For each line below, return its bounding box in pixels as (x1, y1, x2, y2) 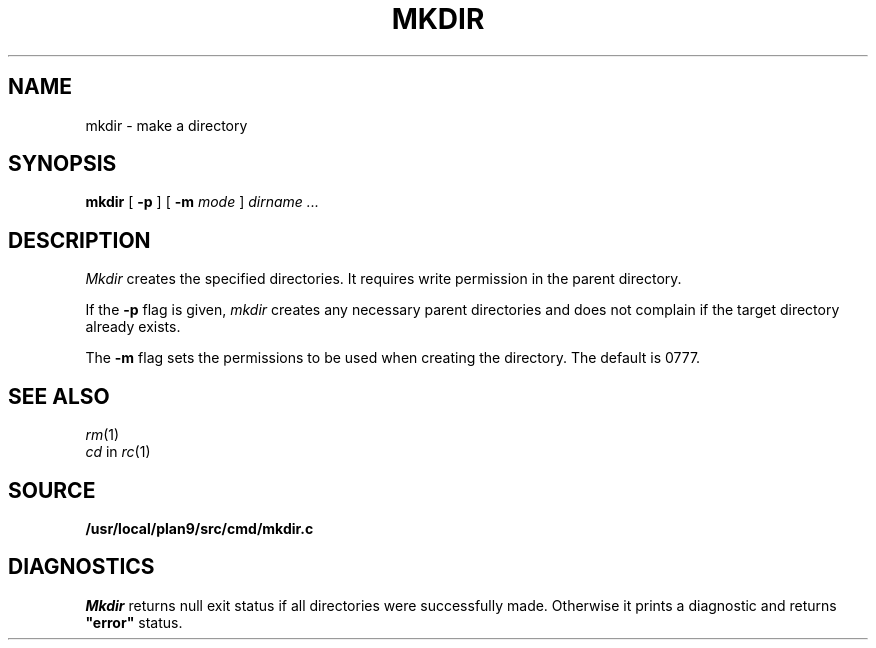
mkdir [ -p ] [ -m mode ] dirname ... (85, 193, 319, 211)
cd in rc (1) (85, 443, 151, 461)
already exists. (85, 318, 181, 336)
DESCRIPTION (8, 227, 151, 253)
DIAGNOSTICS (8, 554, 155, 580)
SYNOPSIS (8, 151, 117, 177)
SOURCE (8, 477, 96, 503)
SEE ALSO (8, 383, 110, 409)
